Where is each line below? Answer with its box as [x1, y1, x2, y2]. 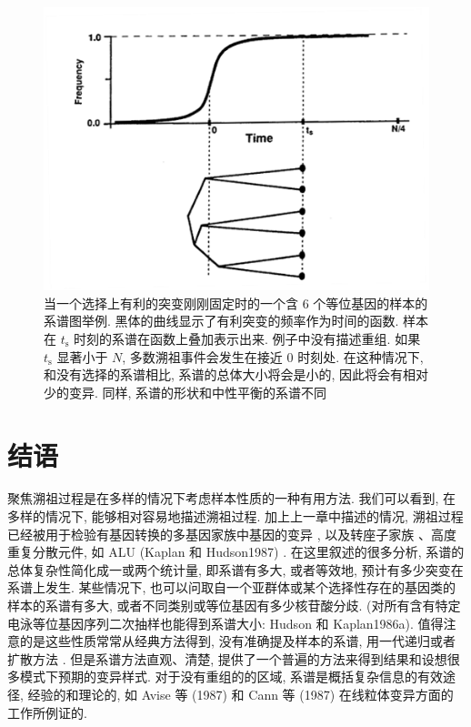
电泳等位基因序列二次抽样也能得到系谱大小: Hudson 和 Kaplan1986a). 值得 [7, 613, 444, 632]
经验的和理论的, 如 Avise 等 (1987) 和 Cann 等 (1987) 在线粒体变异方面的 [27, 684, 454, 703]
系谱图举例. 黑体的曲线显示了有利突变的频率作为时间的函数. [44, 311, 399, 330]
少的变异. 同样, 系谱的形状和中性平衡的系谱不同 [44, 382, 327, 401]
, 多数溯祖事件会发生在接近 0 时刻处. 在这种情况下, [122, 347, 424, 366]
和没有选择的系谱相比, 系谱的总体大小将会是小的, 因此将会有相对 [44, 365, 429, 384]
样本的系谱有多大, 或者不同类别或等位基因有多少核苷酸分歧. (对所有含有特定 [7, 596, 461, 614]
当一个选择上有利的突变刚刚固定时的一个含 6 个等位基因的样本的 [44, 293, 428, 312]
